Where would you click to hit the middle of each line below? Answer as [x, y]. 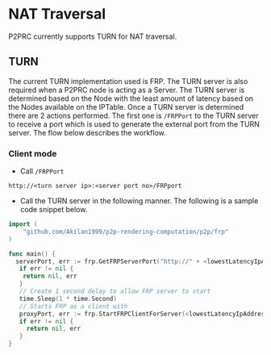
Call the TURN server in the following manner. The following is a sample [139, 201]
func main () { [32, 254]
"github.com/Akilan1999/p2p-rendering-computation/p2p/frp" [126, 232]
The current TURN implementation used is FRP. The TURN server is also [128, 81]
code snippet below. [54, 210]
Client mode [33, 153]
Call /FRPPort [42, 171]
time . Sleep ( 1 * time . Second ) [68, 299]
